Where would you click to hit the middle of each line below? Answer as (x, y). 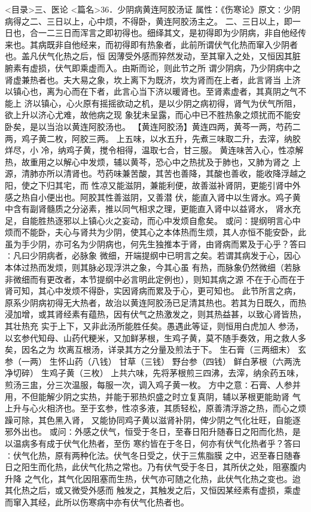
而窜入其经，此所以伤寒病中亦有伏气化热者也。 (97, 502)
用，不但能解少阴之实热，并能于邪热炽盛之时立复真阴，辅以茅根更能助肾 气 (153, 396)
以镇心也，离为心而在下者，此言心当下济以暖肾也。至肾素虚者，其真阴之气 (151, 91)
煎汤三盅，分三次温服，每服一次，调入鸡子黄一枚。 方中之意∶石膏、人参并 (153, 384)
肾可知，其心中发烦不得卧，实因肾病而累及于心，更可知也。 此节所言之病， (153, 291)
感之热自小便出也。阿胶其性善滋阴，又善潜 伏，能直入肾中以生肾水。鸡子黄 (153, 197)
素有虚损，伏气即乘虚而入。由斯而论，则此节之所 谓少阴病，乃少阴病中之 (157, 67)
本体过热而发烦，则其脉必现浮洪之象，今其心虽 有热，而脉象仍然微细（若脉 (153, 267)
